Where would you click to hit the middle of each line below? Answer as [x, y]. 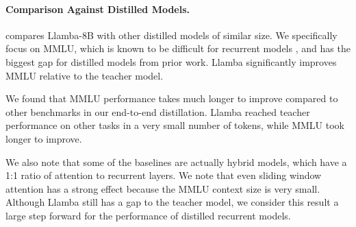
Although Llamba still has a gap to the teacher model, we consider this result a [172, 202]
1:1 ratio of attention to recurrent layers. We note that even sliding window [164, 175]
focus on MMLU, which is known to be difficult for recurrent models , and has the [178, 48]
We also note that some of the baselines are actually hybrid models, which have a [176, 162]
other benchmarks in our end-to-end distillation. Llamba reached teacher [158, 111]
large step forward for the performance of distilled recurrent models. [148, 215]
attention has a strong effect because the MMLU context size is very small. [163, 188]
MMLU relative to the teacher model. [85, 75]
